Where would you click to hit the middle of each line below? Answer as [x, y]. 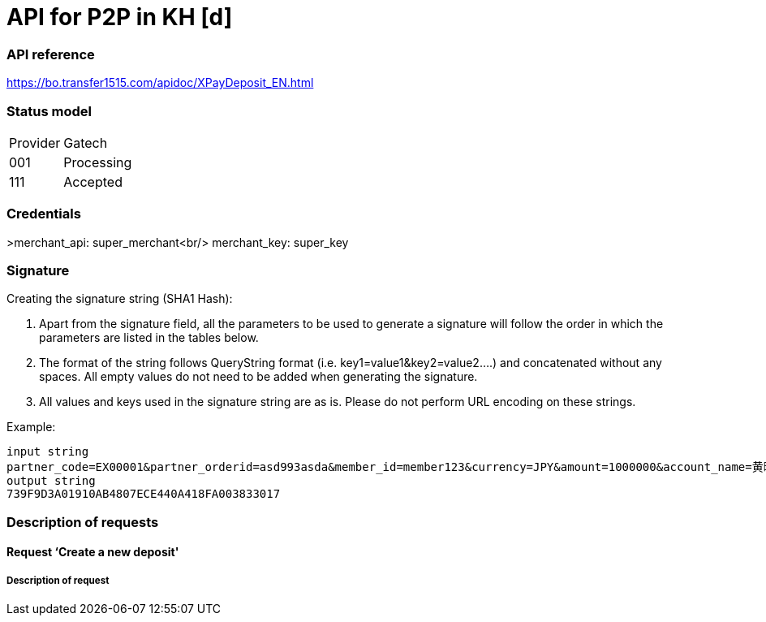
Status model [49, 111]
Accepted [93, 181]
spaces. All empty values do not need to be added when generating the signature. [258, 377]
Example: [31, 427]
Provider [35, 143]
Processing [98, 162]
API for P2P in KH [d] [120, 17]
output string [51, 481]
